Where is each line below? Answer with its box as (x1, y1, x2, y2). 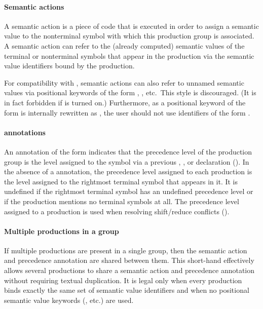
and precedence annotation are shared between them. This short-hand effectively (4, 255, 254, 265)
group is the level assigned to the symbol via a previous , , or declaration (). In (4, 156, 249, 167)
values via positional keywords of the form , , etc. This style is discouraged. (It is (4, 87, 256, 98)
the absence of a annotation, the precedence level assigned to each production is (4, 166, 252, 177)
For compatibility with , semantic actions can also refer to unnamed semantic (4, 77, 244, 88)
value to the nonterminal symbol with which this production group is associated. (4, 30, 254, 41)
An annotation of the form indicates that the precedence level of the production (4, 146, 252, 157)
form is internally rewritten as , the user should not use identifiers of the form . (4, 107, 250, 118)
